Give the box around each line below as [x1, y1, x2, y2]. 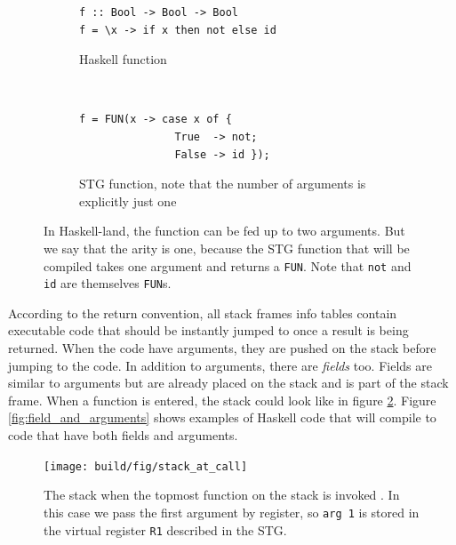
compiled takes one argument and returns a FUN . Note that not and [44, 256, 412, 275]
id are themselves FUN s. [44, 274, 172, 293]
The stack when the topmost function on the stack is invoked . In [44, 485, 400, 504]
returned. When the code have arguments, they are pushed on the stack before [8, 339, 436, 357]
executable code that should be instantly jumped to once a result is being [8, 321, 409, 340]
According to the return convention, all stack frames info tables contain [8, 303, 397, 322]
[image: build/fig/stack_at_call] [44, 460, 248, 473]
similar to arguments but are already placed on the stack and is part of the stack [8, 373, 449, 392]
